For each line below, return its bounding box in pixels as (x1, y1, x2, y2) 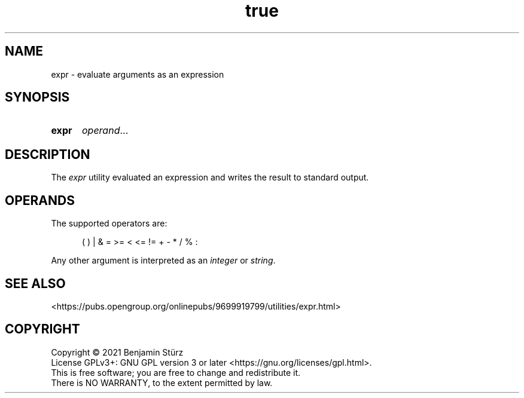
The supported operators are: (51, 218, 167, 229)
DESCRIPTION (5, 146, 90, 162)
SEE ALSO (5, 275, 66, 291)
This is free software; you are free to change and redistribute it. (51, 367, 301, 378)
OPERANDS (5, 192, 75, 208)
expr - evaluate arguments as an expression (51, 69, 224, 79)
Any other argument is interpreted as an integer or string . (51, 255, 276, 266)
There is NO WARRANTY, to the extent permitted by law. (51, 377, 273, 388)
